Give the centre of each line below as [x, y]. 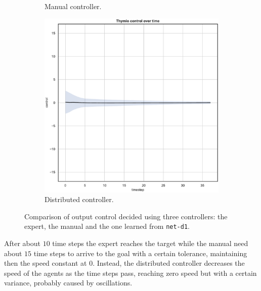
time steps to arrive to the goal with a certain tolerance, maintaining [140, 253]
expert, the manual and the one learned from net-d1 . [107, 226]
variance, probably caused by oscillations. [68, 283]
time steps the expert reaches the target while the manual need [150, 243]
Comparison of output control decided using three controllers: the [126, 216]
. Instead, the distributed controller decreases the [169, 263]
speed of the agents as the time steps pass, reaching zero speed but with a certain [130, 273]
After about [23, 243]
